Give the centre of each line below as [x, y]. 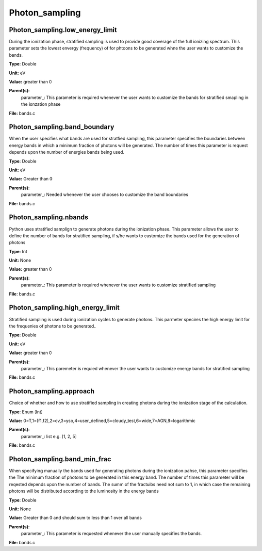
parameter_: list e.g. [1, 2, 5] [49, 436]
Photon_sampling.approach [52, 391]
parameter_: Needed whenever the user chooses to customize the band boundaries [105, 194]
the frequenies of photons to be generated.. [53, 326]
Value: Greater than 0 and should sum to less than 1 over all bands [75, 518]
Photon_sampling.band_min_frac [60, 459]
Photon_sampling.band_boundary [62, 127]
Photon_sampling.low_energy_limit [63, 30]
